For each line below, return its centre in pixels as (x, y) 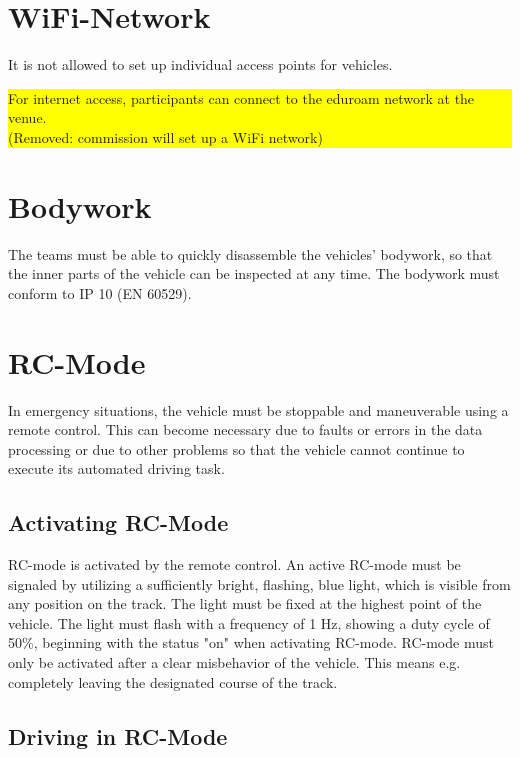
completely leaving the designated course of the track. (173, 681)
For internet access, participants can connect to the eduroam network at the (241, 97)
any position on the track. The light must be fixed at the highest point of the (245, 603)
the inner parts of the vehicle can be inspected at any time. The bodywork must (254, 273)
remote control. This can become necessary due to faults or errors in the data (245, 429)
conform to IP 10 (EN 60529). (100, 292)
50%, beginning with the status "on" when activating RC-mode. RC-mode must (251, 642)
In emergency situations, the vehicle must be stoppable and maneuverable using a (258, 409)
